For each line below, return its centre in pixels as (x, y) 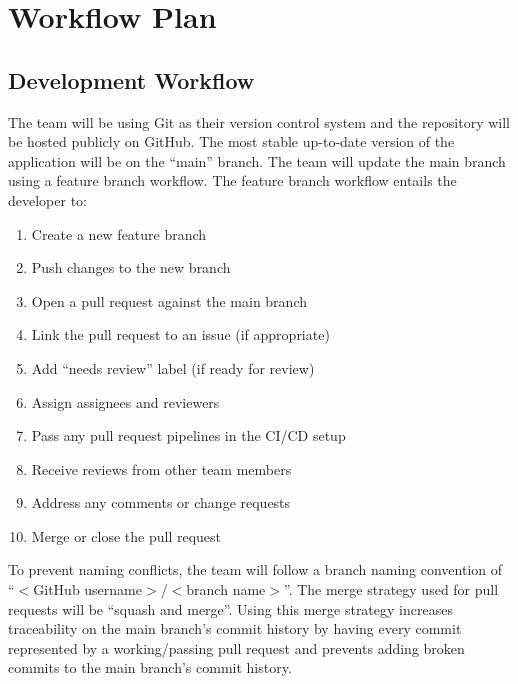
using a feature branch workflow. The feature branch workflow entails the (232, 180)
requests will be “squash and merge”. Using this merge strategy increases (230, 608)
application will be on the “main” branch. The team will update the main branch (257, 160)
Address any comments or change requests (161, 502)
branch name (226, 589)
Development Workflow (131, 79)
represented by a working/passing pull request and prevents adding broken (236, 647)
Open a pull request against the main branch (169, 300)
